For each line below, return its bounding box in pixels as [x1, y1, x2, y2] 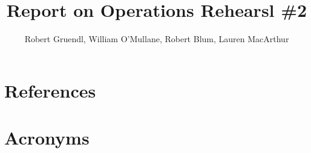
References [4, 78, 96, 102]
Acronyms [4, 125, 90, 150]
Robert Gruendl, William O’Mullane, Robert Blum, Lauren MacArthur [24, 33, 289, 45]
